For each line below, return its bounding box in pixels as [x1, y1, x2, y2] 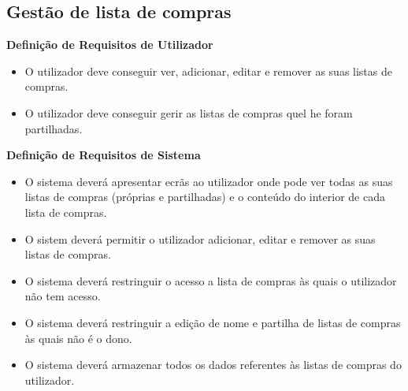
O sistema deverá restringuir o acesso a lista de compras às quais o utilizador [24, 272, 397, 289]
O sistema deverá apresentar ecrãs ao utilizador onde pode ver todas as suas [24, 173, 393, 189]
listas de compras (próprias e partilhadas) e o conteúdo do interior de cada [24, 188, 385, 205]
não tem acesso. [24, 288, 101, 304]
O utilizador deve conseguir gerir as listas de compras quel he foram [24, 104, 353, 121]
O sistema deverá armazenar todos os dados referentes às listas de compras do [24, 356, 402, 373]
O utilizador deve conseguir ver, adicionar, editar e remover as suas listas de [24, 62, 392, 79]
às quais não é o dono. [24, 330, 132, 346]
